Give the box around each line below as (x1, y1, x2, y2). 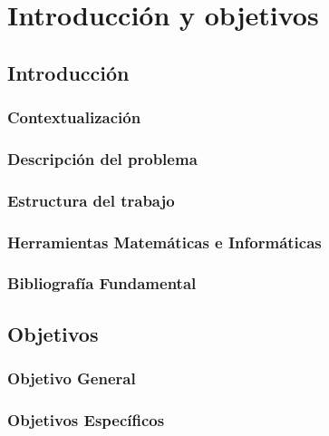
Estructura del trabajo (7, 189, 175, 211)
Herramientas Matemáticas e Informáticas (7, 230, 322, 253)
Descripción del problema (7, 147, 198, 170)
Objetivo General (7, 367, 136, 390)
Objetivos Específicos (7, 408, 165, 431)
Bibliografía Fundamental (7, 272, 197, 295)
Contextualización (7, 106, 141, 129)
